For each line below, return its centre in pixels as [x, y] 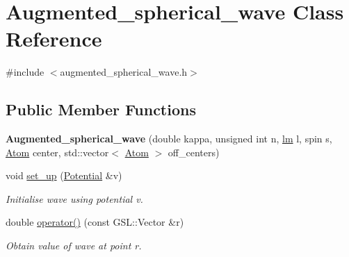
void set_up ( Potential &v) [64, 175]
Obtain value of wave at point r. [74, 246]
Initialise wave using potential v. [74, 198]
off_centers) [194, 152]
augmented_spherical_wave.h [124, 72]
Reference [54, 39]
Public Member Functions [101, 109]
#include [25, 72]
